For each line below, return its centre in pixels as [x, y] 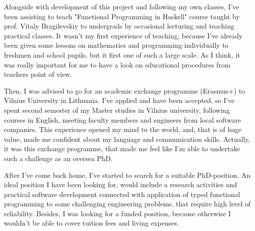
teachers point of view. [38, 74]
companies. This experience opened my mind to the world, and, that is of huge [123, 129]
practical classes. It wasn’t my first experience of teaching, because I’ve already [123, 35]
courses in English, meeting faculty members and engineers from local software [123, 119]
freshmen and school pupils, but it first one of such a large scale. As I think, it [122, 54]
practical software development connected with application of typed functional [122, 194]
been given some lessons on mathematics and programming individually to [116, 45]
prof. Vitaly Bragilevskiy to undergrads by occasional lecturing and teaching [119, 26]
